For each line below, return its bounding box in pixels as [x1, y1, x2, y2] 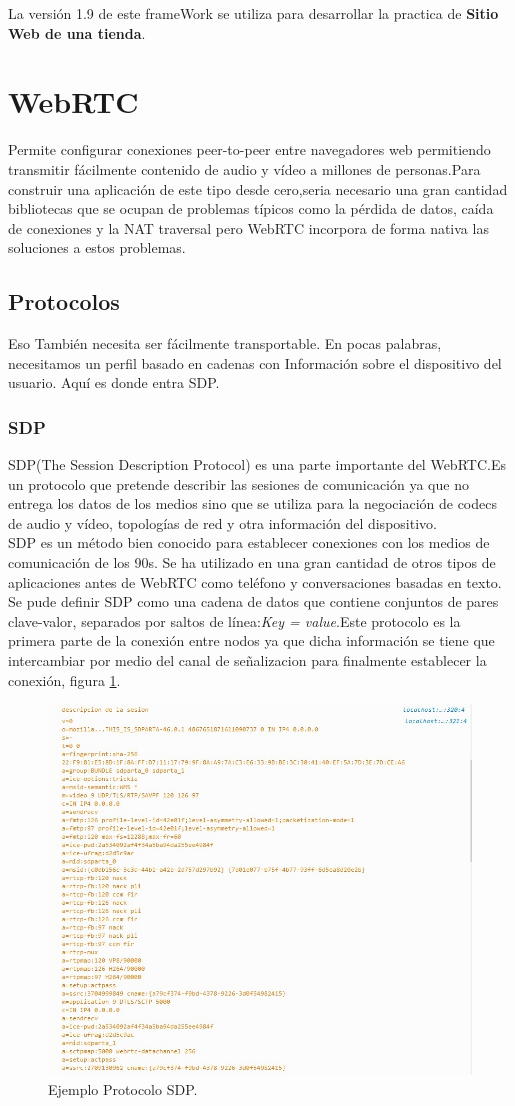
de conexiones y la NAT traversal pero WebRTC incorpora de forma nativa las [8, 217, 489, 238]
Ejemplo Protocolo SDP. [48, 1078, 198, 1099]
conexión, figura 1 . [8, 669, 121, 690]
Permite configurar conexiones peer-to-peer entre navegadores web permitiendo [8, 139, 491, 160]
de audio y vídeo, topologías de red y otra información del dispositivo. [8, 512, 437, 533]
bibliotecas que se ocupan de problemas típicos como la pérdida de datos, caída [8, 198, 494, 219]
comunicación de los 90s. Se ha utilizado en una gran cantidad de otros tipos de [8, 552, 496, 573]
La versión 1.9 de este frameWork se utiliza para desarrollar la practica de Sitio [8, 3, 499, 23]
